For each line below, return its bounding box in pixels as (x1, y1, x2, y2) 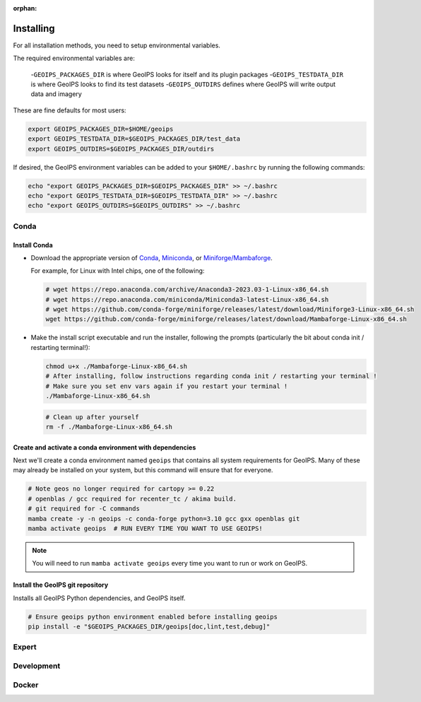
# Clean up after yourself (45, 413, 139, 421)
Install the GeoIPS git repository (13, 580, 109, 590)
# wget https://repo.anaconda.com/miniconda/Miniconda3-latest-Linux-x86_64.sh (45, 296, 329, 303)
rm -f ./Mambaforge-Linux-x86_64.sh (45, 423, 173, 431)
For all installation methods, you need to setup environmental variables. (13, 41, 220, 49)
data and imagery (30, 90, 83, 98)
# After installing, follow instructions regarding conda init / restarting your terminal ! (45, 372, 377, 380)
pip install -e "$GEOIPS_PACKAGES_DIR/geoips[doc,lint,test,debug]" (28, 623, 271, 631)
